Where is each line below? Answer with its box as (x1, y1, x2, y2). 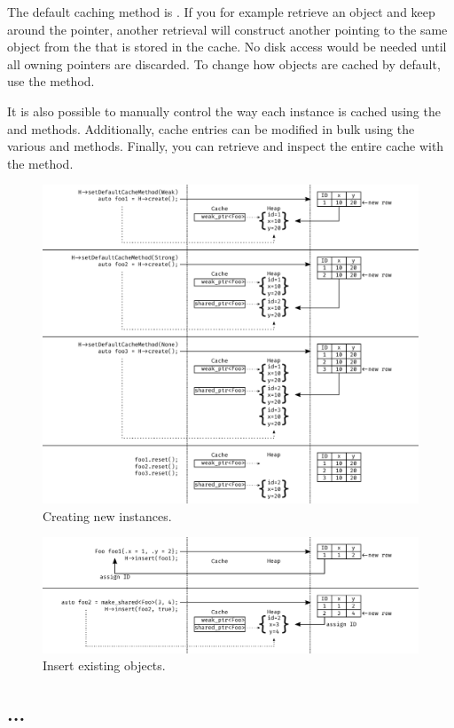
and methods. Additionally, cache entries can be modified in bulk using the (7, 119, 415, 138)
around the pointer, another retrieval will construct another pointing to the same (7, 20, 448, 38)
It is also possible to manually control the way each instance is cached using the (7, 101, 441, 120)
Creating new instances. (43, 506, 172, 525)
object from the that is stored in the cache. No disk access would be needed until (7, 37, 447, 56)
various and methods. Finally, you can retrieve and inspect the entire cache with (7, 137, 444, 155)
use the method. (7, 72, 95, 91)
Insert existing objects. (43, 656, 166, 675)
